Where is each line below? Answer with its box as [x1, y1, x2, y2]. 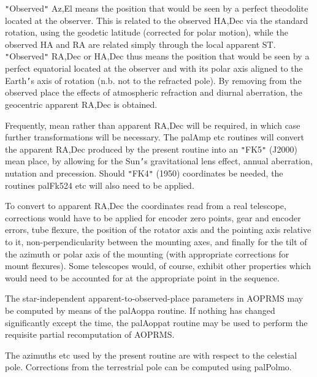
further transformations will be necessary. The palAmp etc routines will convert [5, 131, 304, 143]
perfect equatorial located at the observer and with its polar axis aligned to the [5, 62, 303, 75]
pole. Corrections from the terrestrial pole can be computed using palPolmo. [5, 360, 292, 373]
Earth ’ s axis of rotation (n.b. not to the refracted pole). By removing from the [5, 74, 302, 86]
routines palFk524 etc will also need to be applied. [5, 178, 194, 191]
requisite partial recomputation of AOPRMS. [5, 328, 175, 341]
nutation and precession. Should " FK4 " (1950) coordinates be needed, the [5, 167, 283, 180]
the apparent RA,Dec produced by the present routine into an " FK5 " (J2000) [5, 142, 297, 155]
